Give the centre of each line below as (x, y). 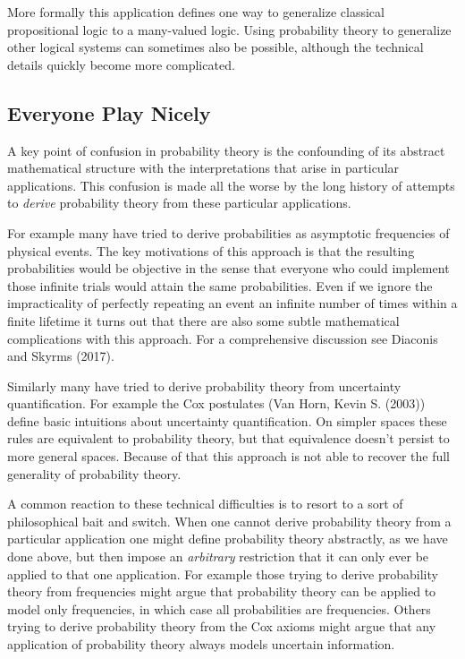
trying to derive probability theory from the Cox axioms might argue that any (222, 626)
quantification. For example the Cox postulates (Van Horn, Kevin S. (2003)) (216, 403)
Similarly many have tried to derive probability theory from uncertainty (204, 385)
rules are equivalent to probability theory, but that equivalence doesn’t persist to (228, 438)
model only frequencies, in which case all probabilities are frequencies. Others (219, 608)
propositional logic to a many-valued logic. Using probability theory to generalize (229, 29)
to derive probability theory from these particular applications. (179, 203)
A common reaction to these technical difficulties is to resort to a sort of (205, 504)
